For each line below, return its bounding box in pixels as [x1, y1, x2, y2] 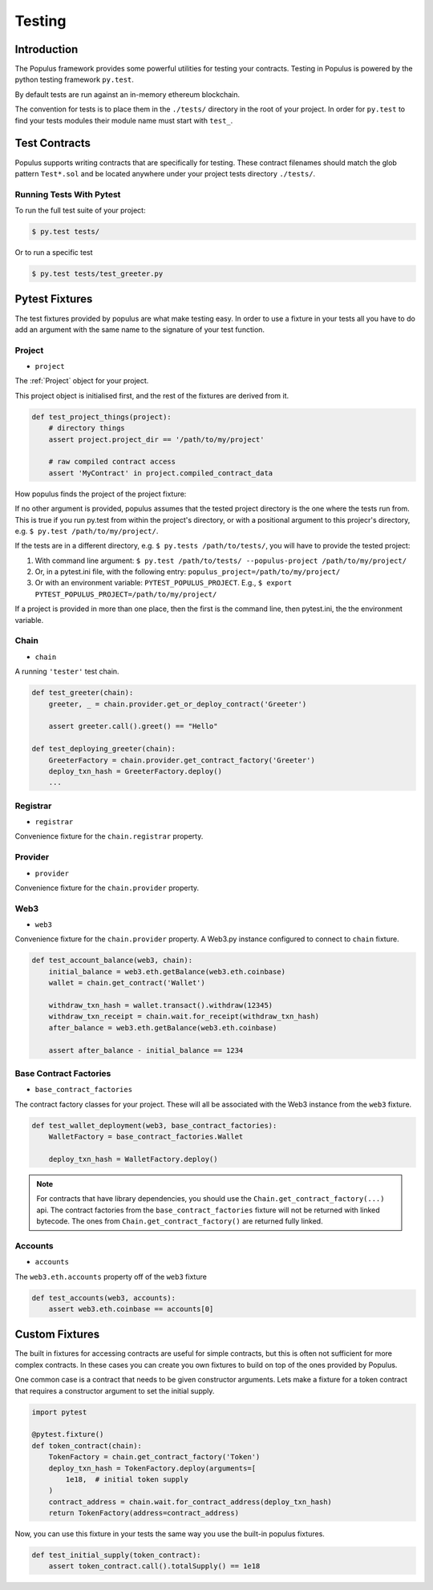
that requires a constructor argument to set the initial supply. [14, 1386, 215, 1395]
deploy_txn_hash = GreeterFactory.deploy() [48, 767, 222, 775]
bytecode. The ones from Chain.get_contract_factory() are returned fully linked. [36, 1216, 324, 1226]
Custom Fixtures [14, 1328, 100, 1341]
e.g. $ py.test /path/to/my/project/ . [14, 526, 159, 536]
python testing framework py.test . [14, 75, 134, 84]
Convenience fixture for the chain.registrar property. [14, 831, 204, 841]
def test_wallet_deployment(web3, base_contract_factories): [31, 1121, 277, 1130]
